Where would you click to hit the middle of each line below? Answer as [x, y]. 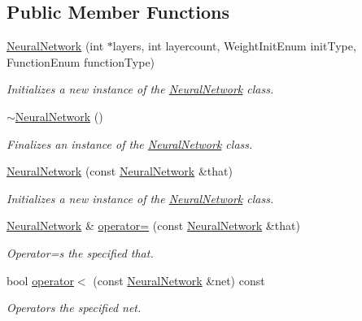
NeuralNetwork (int [55, 46]
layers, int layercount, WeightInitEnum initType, [234, 46]
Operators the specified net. [74, 308]
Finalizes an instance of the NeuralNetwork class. [130, 143]
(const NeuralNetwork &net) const [179, 280]
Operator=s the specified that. [80, 252]
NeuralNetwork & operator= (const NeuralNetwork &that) [153, 226]
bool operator [40, 280]
